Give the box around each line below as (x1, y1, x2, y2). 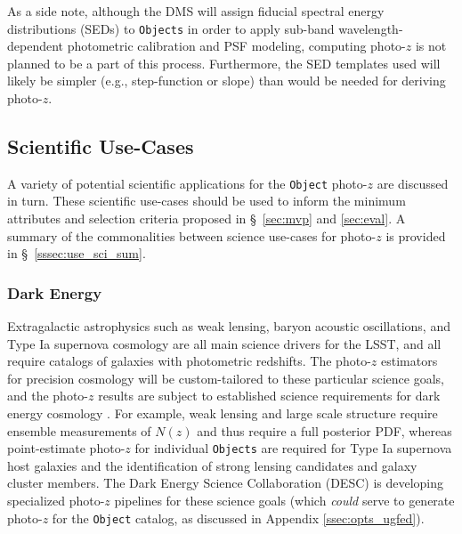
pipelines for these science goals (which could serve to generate (114, 491, 455, 510)
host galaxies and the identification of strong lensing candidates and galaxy (7, 456, 417, 474)
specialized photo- (7, 491, 105, 510)
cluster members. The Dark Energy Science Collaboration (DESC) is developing (7, 473, 444, 492)
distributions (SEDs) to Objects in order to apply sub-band (7, 19, 335, 37)
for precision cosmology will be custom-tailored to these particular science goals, (7, 368, 445, 387)
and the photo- (7, 386, 89, 405)
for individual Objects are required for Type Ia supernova (134, 439, 452, 457)
